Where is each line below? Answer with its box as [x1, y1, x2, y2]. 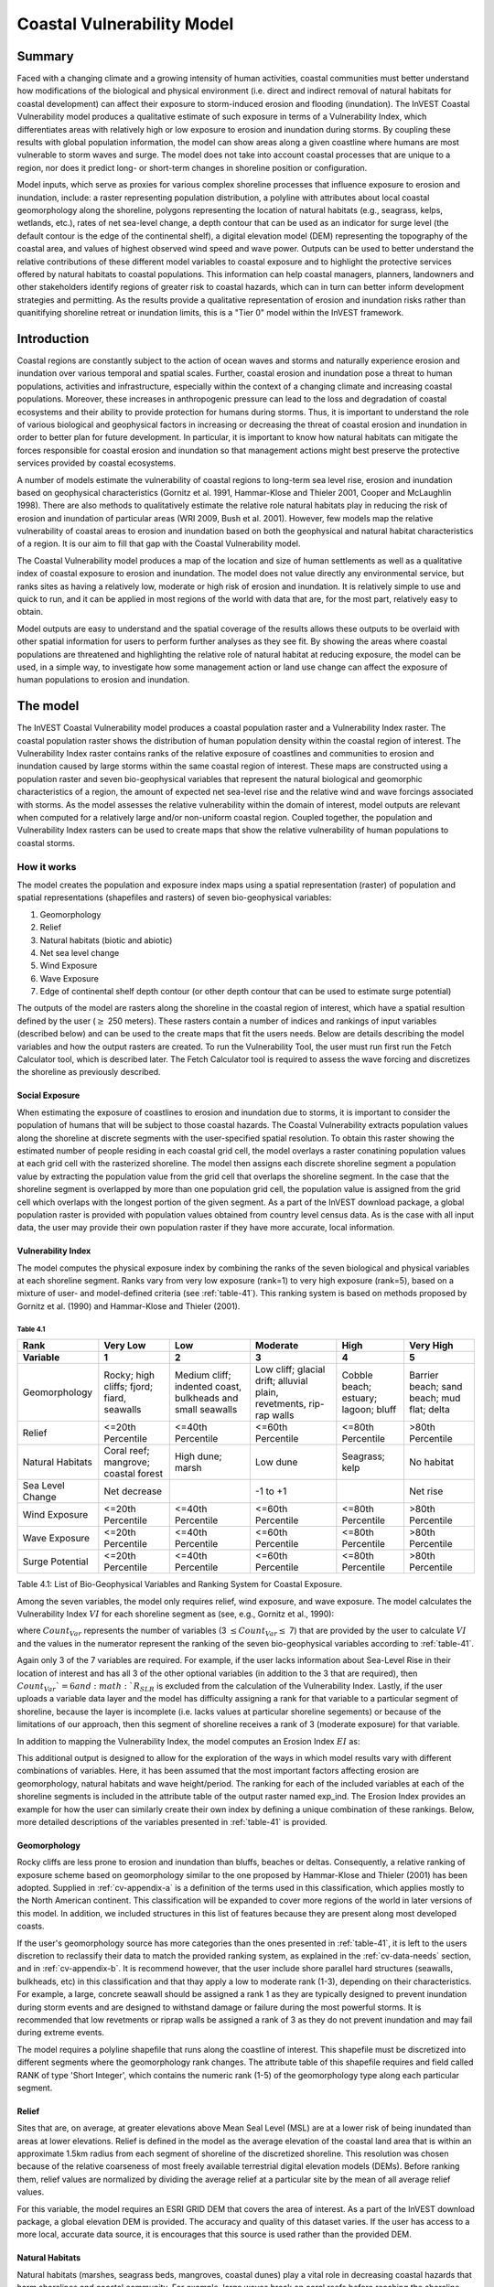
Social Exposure [16, 1090, 81, 1101]
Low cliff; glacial [254, 1363, 326, 1376]
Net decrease [103, 1485, 163, 1498]
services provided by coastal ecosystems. [16, 457, 177, 468]
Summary [16, 48, 74, 64]
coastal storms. [16, 837, 76, 848]
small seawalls [174, 1403, 238, 1416]
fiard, [103, 1391, 127, 1404]
